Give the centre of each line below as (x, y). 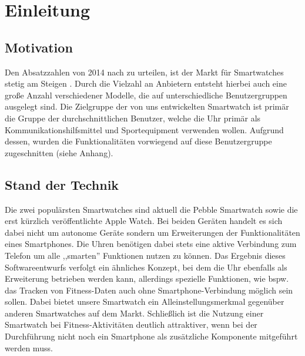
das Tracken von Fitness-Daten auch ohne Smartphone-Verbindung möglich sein (149, 290)
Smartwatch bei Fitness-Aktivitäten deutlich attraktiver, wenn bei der (131, 324)
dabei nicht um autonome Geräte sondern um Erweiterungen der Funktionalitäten (152, 232)
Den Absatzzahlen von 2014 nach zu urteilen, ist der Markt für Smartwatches (144, 72)
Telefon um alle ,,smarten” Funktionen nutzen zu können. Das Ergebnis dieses (145, 255)
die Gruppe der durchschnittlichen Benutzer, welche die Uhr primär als (133, 118)
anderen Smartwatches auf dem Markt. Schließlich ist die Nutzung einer (134, 313)
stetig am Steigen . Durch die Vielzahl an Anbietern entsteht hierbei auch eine (146, 83)
